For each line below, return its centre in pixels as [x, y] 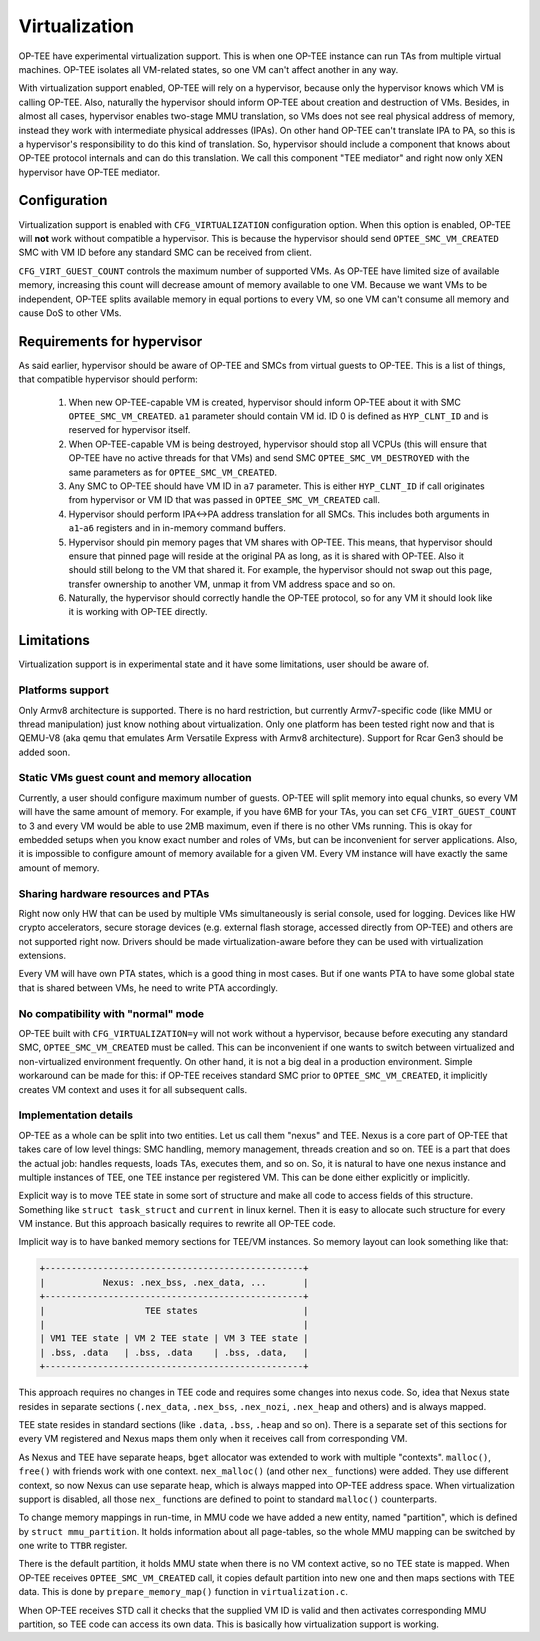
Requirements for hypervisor [110, 341]
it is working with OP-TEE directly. [138, 612]
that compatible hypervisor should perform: [108, 379]
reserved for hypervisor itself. [129, 430]
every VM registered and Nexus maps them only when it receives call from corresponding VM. [213, 1439]
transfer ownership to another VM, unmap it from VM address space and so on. [232, 584]
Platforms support [63, 690]
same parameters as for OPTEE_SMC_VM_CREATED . [173, 472]
